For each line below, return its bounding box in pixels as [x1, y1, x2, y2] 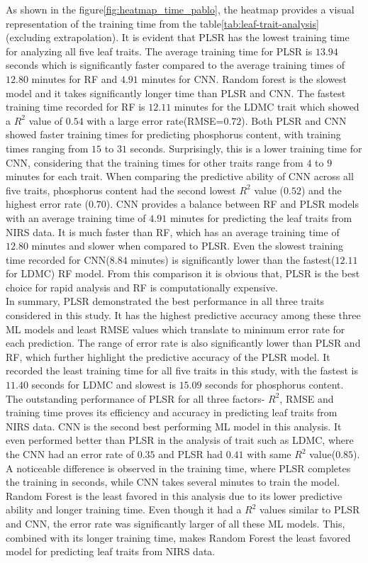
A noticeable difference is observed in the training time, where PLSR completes [6, 460, 351, 475]
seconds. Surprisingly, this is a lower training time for [130, 140, 362, 155]
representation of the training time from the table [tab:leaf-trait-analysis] [6, 16, 319, 30]
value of [28, 113, 63, 128]
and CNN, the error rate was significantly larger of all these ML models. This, [6, 515, 345, 530]
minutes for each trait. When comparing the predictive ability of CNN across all [6, 169, 354, 184]
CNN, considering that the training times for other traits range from [6, 155, 303, 169]
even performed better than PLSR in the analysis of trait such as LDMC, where [6, 433, 354, 447]
